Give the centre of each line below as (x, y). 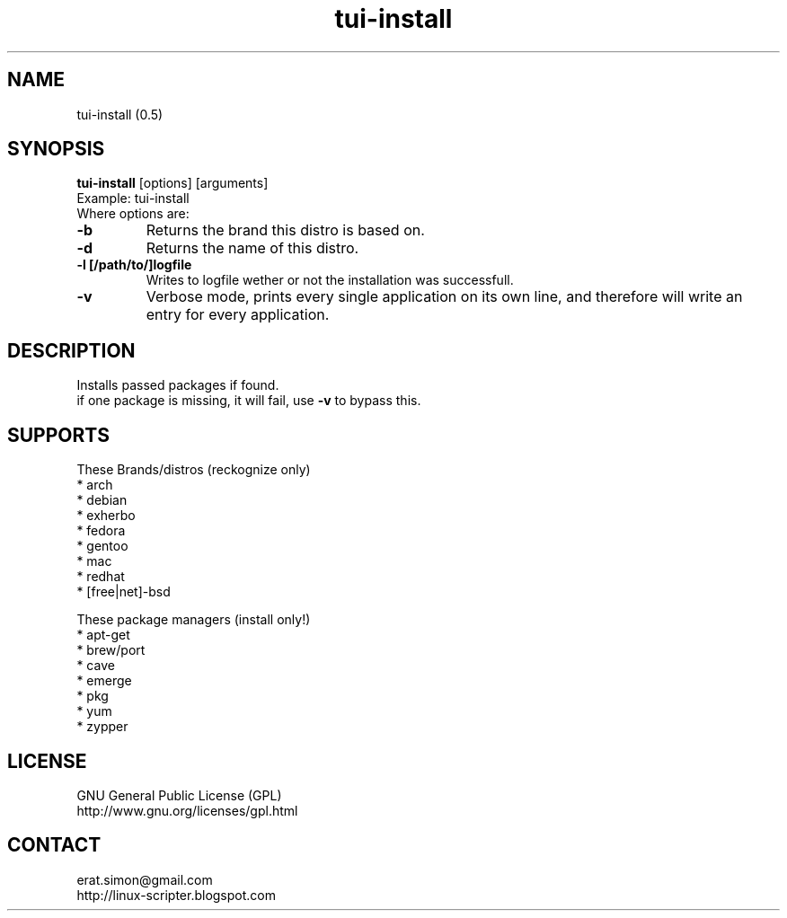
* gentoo (102, 546)
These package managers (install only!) (194, 620)
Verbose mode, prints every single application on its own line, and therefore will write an (444, 297)
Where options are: (133, 214)
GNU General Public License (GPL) (179, 795)
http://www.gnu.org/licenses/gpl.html (187, 810)
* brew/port (111, 650)
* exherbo (106, 516)
